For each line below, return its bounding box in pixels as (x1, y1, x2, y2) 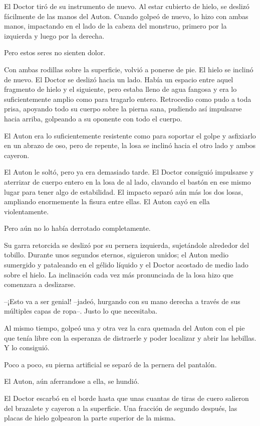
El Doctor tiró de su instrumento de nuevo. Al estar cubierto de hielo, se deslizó (4, 1, 249, 11)
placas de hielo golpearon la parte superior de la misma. (4, 412, 176, 423)
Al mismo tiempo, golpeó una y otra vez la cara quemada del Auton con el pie (4, 323, 245, 333)
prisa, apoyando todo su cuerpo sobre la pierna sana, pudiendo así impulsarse (4, 103, 242, 114)
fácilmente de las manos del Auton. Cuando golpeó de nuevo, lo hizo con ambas (4, 11, 248, 21)
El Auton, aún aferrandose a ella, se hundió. (4, 376, 139, 386)
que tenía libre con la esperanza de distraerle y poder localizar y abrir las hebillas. (4, 332, 256, 343)
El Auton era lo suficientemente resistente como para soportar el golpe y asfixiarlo (4, 130, 256, 140)
